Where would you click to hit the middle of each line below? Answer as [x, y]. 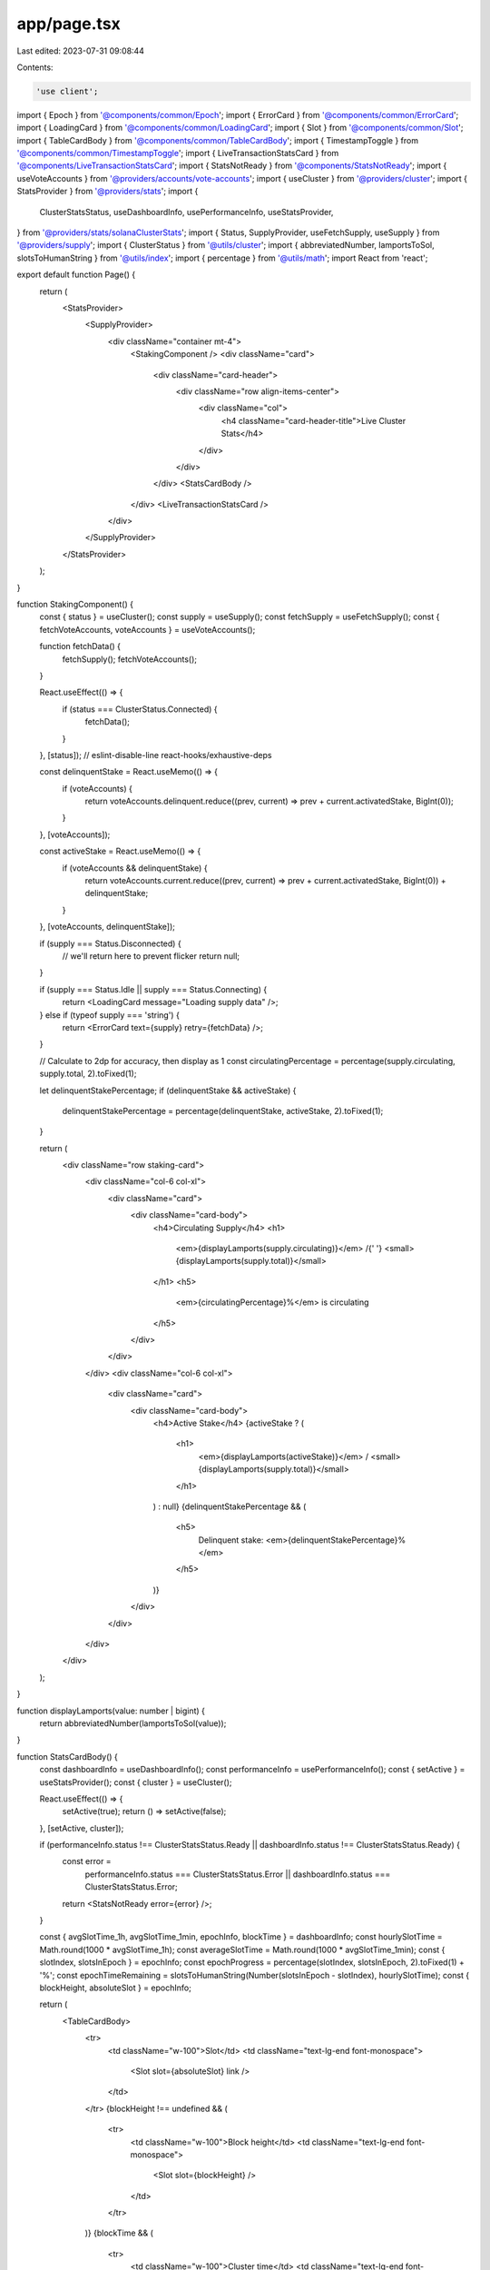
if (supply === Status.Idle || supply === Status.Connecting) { [153, 989]
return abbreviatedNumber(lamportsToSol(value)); [133, 1723]
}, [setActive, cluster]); [82, 1828]
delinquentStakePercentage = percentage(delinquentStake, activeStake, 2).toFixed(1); [223, 1110]
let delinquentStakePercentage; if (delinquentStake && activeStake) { [168, 1091]
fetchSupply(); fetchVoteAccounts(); [130, 659]
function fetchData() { [80, 646]
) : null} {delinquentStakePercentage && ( [230, 1506]
